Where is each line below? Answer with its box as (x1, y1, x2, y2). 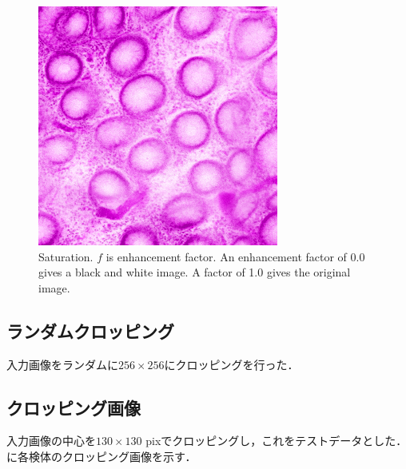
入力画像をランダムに (6, 356, 118, 372)
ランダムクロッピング (6, 318, 174, 343)
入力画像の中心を (6, 432, 96, 449)
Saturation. (38, 248, 94, 264)
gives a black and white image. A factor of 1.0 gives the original (38, 264, 351, 280)
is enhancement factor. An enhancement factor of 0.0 (105, 248, 365, 264)
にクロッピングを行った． (164, 356, 299, 372)
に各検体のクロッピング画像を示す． (6, 447, 197, 464)
